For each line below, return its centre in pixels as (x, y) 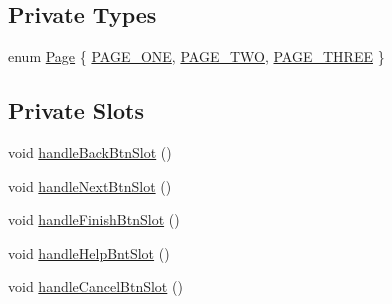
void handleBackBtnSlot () (90, 152)
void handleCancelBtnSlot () (95, 286)
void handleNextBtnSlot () (90, 185)
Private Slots (76, 110)
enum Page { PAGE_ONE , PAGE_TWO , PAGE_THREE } (196, 56)
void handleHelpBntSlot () (89, 252)
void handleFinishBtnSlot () (94, 219)
